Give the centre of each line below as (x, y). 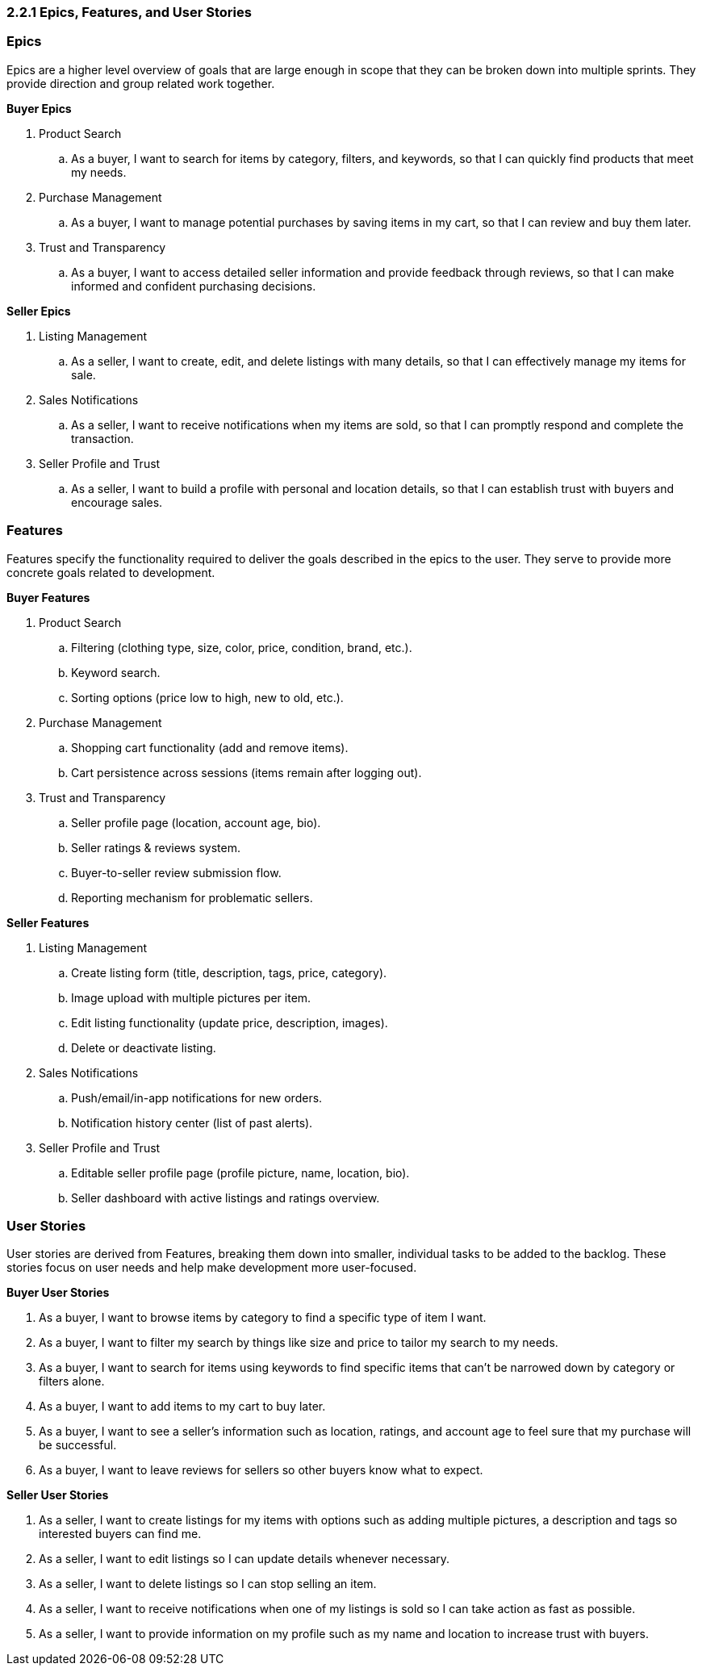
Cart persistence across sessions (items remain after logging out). (247, 772)
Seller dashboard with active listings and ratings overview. (226, 1198)
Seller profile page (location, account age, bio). (196, 822)
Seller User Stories (58, 1495)
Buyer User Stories (58, 1293)
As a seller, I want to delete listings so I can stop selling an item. (208, 1584)
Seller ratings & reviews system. (156, 847)
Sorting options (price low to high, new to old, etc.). (207, 697)
